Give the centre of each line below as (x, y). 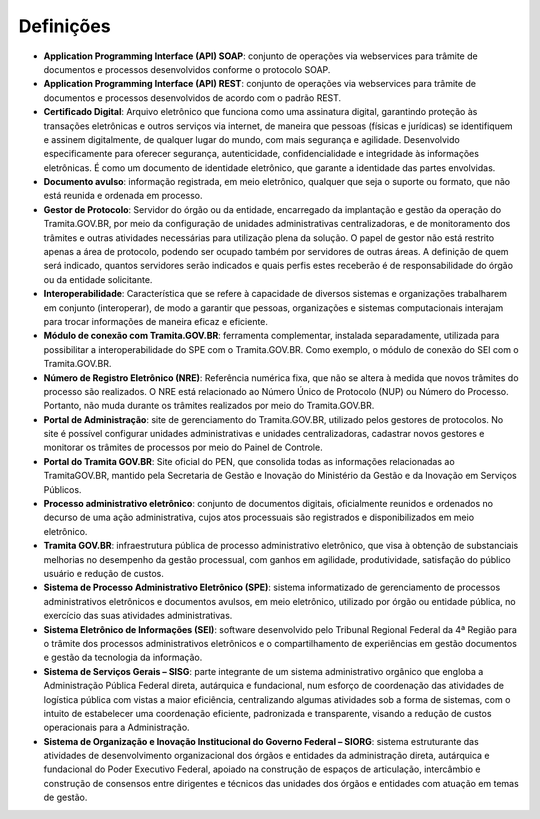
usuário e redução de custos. (104, 573)
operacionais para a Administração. (116, 727)
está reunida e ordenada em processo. (123, 196)
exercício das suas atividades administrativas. (138, 616)
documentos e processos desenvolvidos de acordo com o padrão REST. (192, 97)
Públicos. (62, 489)
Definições (64, 26)
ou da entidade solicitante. (98, 279)
